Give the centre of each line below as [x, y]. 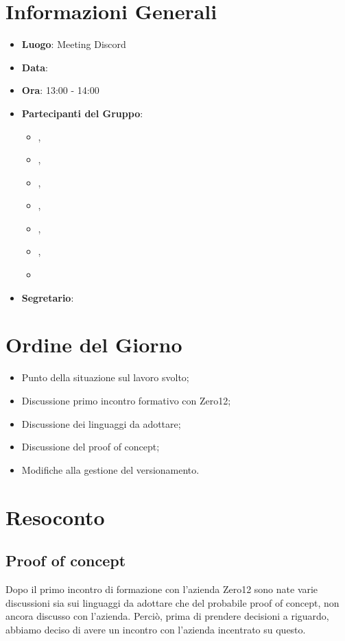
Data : [35, 67]
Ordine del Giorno [94, 344]
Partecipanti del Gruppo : [82, 113]
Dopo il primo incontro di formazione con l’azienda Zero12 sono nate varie [162, 589]
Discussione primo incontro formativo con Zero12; [126, 400]
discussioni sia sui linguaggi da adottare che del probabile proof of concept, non [172, 602]
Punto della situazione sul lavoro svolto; [105, 377]
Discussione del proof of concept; [91, 447]
